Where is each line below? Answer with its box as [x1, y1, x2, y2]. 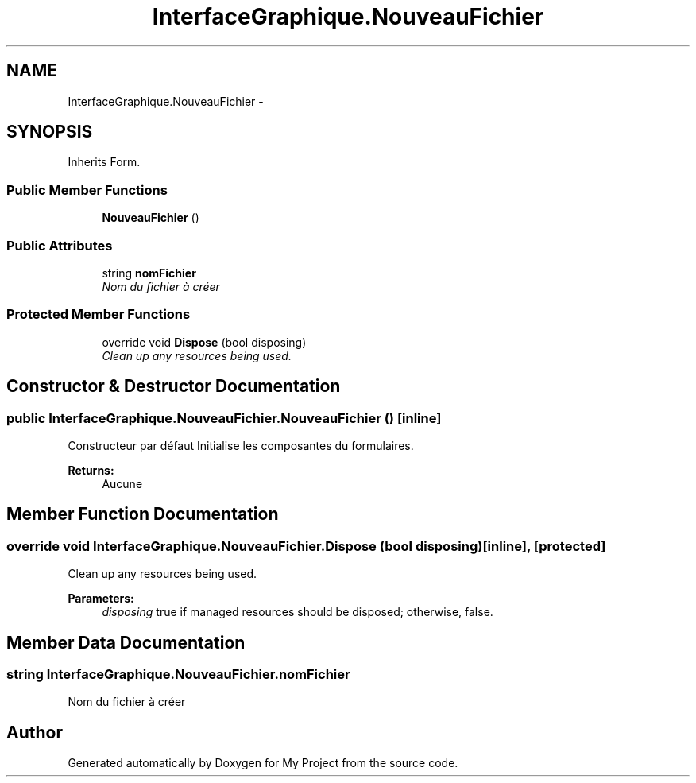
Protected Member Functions [6, 306, 191, 323]
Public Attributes [6, 237, 113, 254]
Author [6, 722, 63, 742]
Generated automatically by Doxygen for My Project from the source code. [68, 756, 458, 770]
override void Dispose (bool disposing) [102, 335, 307, 349]
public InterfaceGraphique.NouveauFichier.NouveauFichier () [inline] [6, 409, 442, 426]
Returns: [68, 463, 114, 477]
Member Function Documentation [6, 504, 279, 525]
